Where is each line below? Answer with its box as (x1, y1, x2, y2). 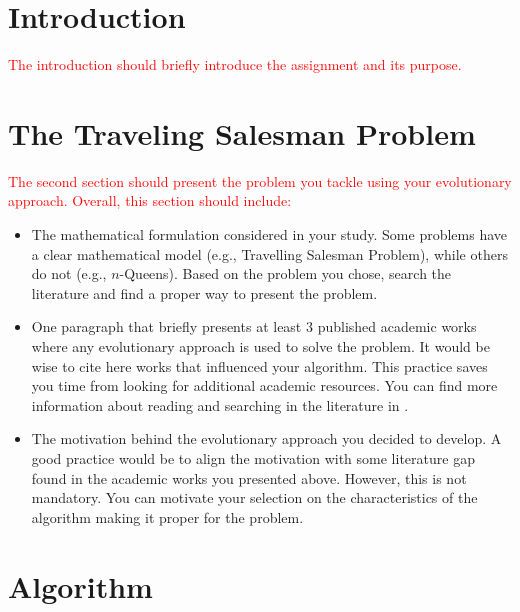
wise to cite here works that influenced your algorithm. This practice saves (31, 355, 488, 376)
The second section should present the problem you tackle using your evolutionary (8, 170, 512, 191)
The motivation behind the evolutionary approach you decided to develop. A (31, 428, 502, 449)
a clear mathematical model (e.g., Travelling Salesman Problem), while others (31, 243, 508, 264)
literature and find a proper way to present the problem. (31, 282, 378, 303)
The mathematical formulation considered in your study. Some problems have (31, 224, 508, 245)
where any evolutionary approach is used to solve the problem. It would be (31, 336, 490, 356)
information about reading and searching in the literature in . (31, 394, 409, 415)
